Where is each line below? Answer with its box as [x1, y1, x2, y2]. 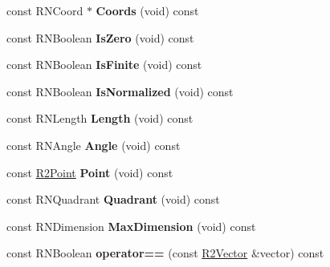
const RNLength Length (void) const [6, 110, 194, 127]
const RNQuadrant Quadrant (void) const [6, 191, 220, 208]
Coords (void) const [96, 2, 199, 18]
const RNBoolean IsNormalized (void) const [6, 83, 234, 99]
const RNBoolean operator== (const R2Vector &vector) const [6, 245, 324, 261]
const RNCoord [6, 2, 84, 18]
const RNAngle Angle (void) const [6, 136, 181, 153]
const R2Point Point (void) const [6, 164, 173, 180]
